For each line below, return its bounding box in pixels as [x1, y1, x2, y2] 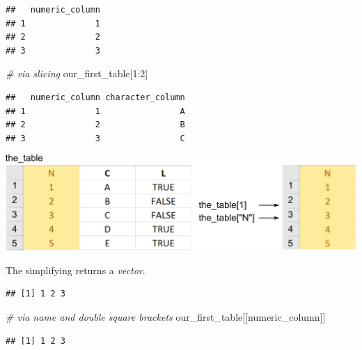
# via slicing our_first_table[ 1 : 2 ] [6, 66, 148, 81]
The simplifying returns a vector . [6, 262, 145, 277]
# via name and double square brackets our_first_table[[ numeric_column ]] [6, 310, 326, 324]
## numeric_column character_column [6, 92, 185, 102]
